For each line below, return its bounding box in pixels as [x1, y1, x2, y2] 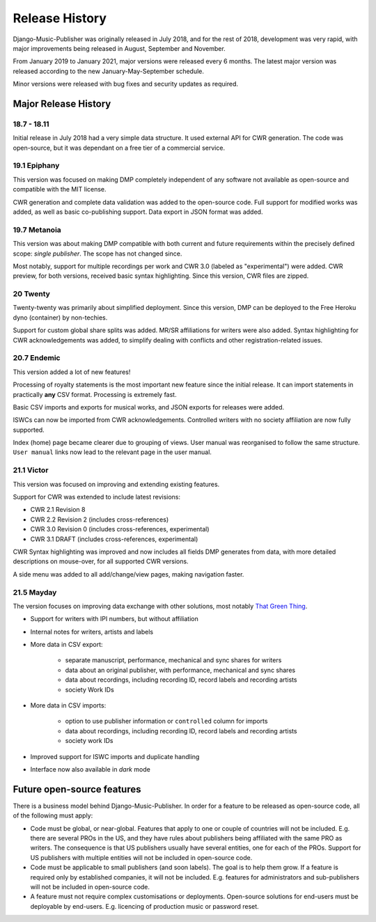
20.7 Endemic [13, 353, 61, 363]
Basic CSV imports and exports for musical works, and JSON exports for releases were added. [13, 403, 285, 411]
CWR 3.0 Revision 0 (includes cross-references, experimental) [30, 525, 210, 533]
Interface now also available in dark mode [30, 765, 151, 773]
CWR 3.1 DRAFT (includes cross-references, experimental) [30, 535, 198, 543]
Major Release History [13, 97, 111, 109]
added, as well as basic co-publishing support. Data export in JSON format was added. [13, 208, 263, 216]
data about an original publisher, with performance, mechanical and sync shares [65, 666, 296, 674]
